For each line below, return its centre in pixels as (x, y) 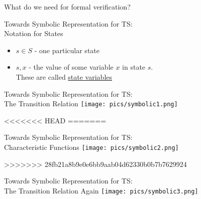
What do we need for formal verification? (67, 7)
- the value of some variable (71, 67)
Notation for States (34, 33)
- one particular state (67, 50)
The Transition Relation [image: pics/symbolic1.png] (91, 104)
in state (134, 67)
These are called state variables (64, 76)
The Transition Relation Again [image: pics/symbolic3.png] (101, 190)
